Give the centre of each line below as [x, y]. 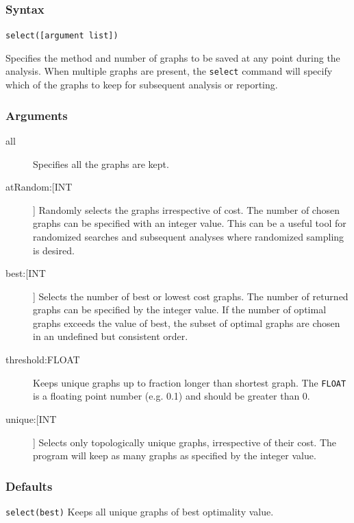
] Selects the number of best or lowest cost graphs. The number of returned [191, 296]
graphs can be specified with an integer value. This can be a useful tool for [190, 223]
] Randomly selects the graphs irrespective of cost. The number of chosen [186, 209]
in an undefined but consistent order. [111, 336]
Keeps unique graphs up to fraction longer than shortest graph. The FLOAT [190, 382]
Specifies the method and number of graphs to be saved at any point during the [173, 57]
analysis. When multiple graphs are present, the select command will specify [169, 71]
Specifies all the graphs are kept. [101, 163]
